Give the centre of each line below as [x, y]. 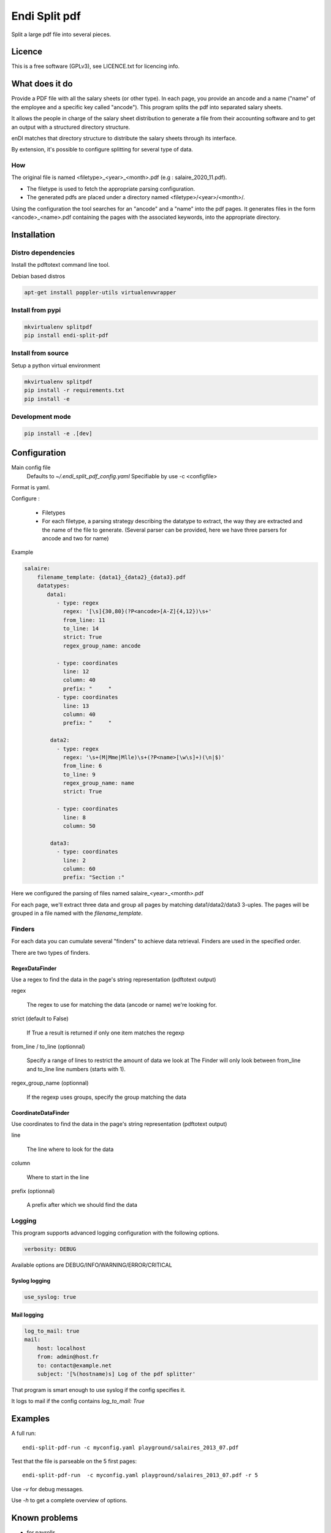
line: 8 [74, 817]
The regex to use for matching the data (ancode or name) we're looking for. [122, 1004]
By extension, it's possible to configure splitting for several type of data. [102, 150]
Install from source [40, 353]
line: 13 [76, 706]
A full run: [24, 1433]
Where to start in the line [58, 1177]
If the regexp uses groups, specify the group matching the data [107, 1097]
